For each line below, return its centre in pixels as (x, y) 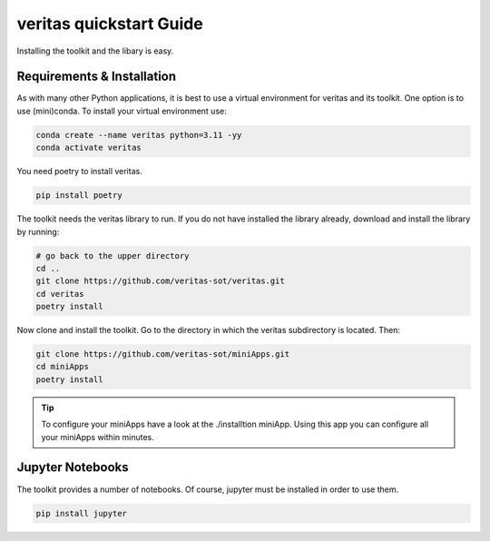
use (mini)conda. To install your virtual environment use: (122, 111)
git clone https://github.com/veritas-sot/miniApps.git (163, 354)
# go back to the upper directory (113, 256)
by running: (38, 231)
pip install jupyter (81, 513)
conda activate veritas (89, 148)
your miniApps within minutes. (98, 437)
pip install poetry (79, 196)
